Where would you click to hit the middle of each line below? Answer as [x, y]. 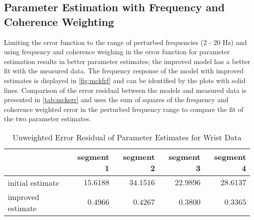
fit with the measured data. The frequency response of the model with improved [124, 71]
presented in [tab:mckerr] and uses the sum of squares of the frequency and [116, 99]
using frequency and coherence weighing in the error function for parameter [117, 52]
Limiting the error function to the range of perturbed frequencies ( [104, 42]
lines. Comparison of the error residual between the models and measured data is [125, 90]
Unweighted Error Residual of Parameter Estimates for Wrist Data [127, 137]
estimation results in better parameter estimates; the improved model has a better [127, 61]
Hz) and [235, 42]
